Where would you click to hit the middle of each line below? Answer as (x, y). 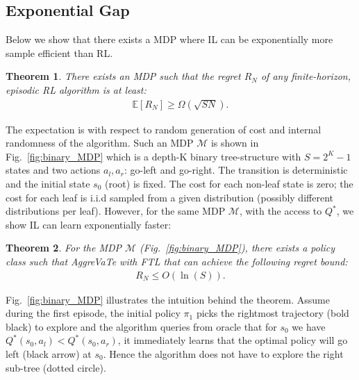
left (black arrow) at (49, 353)
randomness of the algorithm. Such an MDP (100, 143)
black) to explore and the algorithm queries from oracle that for (141, 326)
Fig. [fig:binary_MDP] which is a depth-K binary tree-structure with (153, 156)
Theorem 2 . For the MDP (64, 248)
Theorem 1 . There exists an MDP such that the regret (123, 76)
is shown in (235, 143)
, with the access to (281, 211)
